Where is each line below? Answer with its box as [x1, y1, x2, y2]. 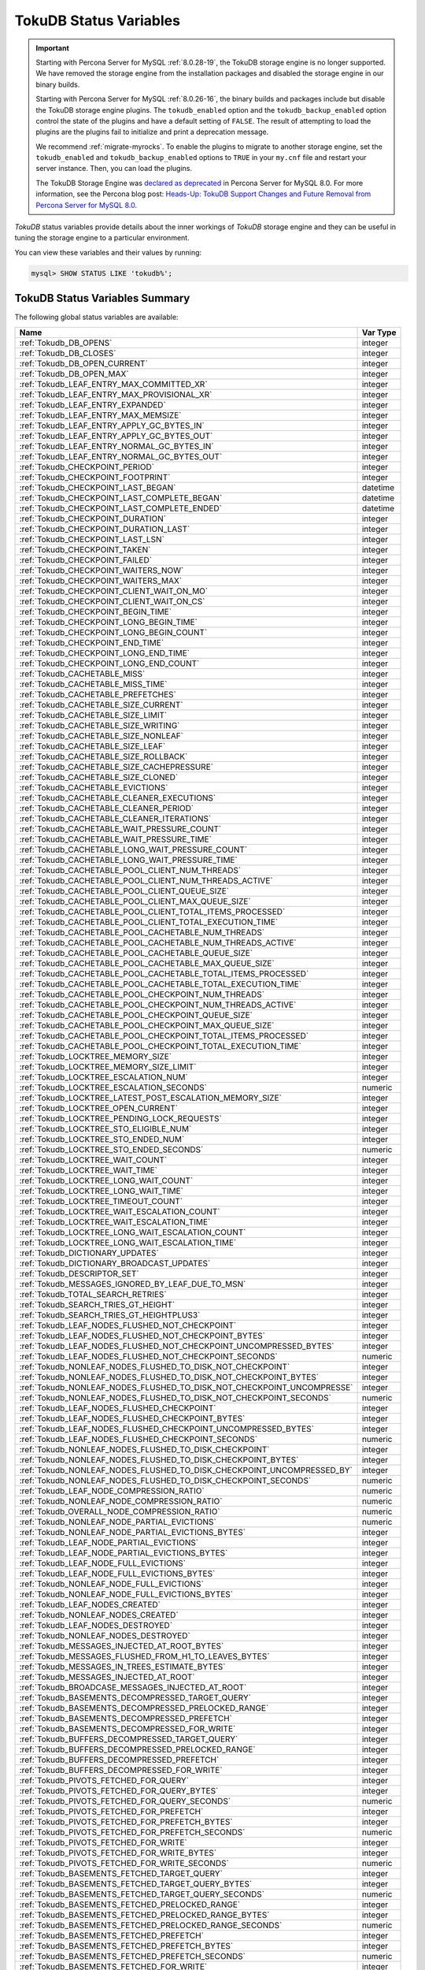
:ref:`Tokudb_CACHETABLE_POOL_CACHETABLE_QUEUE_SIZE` [19, 947, 253, 958]
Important [35, 43, 70, 53]
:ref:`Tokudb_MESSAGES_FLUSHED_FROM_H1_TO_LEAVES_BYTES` [19, 1651, 270, 1662]
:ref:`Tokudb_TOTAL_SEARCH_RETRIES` [19, 1288, 167, 1299]
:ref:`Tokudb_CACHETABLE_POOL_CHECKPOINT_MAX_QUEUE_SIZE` [19, 1020, 275, 1031]
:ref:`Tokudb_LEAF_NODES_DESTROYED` [19, 1619, 173, 1630]
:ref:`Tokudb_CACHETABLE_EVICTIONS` [19, 782, 168, 793]
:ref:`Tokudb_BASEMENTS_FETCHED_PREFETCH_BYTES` [19, 1940, 234, 1951]
